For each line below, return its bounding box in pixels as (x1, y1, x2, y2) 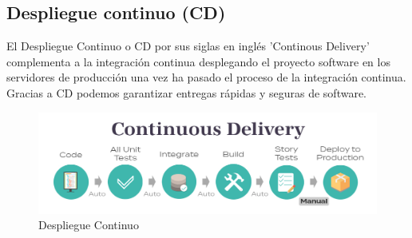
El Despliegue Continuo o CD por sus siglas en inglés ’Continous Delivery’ (6, 38, 370, 54)
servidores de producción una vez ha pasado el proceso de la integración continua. (6, 69, 406, 85)
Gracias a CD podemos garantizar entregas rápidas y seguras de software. (6, 84, 367, 101)
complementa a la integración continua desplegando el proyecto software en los (6, 53, 390, 69)
